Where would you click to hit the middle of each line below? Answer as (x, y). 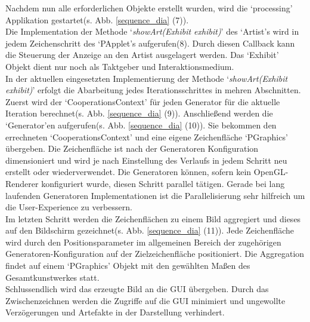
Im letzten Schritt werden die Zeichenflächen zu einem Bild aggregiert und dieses (153, 218)
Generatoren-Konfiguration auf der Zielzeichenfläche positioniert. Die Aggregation (155, 254)
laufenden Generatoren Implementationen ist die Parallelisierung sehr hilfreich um (155, 195)
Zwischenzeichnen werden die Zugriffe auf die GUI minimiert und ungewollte (145, 300)
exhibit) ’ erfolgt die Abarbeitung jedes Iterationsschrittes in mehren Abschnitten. (153, 90)
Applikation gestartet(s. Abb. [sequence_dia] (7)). (97, 19)
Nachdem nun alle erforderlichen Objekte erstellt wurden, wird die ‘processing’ (149, 8)
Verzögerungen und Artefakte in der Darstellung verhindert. (115, 312)
